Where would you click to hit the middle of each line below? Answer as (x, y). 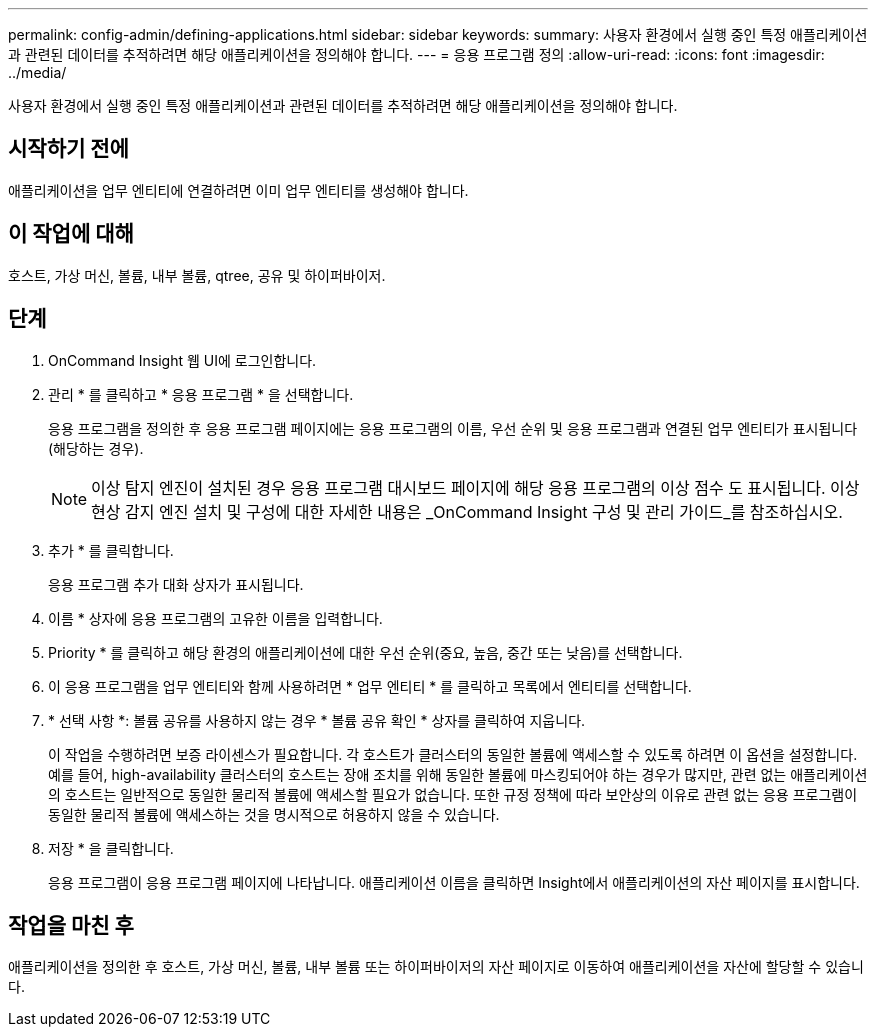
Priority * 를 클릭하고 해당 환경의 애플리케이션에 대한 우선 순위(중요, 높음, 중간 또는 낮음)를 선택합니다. (365, 652)
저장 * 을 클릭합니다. (111, 848)
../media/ (37, 72)
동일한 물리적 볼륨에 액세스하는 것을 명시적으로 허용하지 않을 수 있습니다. (274, 814)
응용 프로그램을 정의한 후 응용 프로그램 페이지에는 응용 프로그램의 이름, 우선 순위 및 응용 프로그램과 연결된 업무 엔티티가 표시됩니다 (453, 428)
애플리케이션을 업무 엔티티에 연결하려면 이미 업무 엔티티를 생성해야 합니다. (238, 190)
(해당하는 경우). (96, 448)
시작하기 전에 (68, 149)
